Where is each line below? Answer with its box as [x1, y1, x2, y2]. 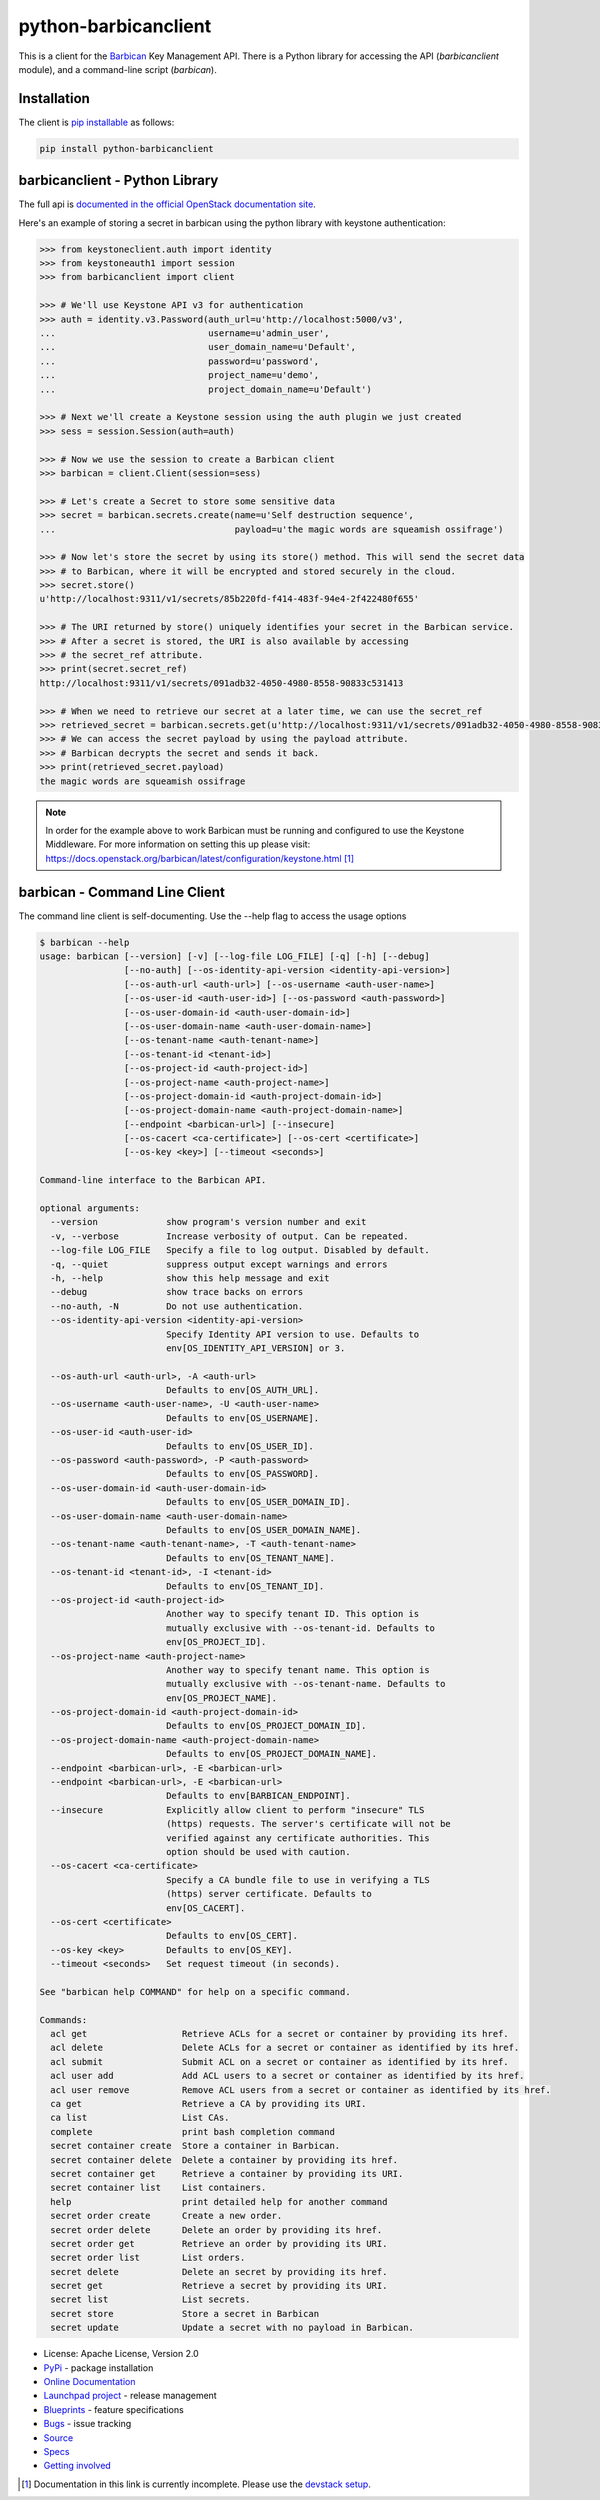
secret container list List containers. [50, 2182, 267, 2194]
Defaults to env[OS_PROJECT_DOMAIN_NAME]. [165, 1748, 378, 1760]
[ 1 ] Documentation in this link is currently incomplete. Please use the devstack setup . [21, 2478, 372, 2490]
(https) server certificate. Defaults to [165, 1888, 372, 1900]
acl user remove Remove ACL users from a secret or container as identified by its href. [50, 2084, 552, 2095]
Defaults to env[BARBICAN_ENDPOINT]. [165, 1790, 351, 1802]
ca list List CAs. [50, 2112, 230, 2124]
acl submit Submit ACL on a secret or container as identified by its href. [50, 2056, 509, 2067]
